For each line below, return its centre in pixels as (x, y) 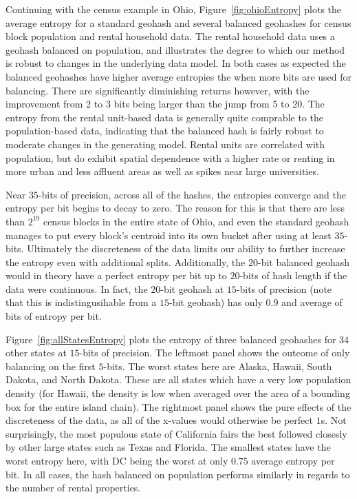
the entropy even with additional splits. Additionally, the (126, 262)
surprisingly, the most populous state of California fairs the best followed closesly (176, 433)
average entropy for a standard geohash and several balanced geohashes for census (178, 22)
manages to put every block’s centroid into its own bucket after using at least (169, 235)
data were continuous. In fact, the (77, 288)
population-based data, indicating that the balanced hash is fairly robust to (165, 131)
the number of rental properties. (73, 488)
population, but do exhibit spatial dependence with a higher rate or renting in (170, 157)
